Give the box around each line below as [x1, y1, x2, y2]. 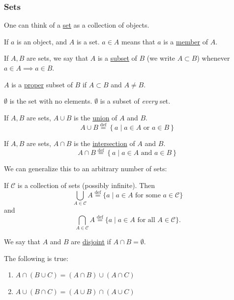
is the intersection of [74, 138, 135, 148]
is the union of [74, 112, 117, 122]
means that [121, 36, 155, 46]
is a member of [163, 36, 208, 46]
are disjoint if [71, 236, 111, 247]
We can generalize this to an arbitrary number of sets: [4, 163, 167, 174]
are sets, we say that [27, 53, 88, 63]
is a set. [76, 36, 100, 46]
